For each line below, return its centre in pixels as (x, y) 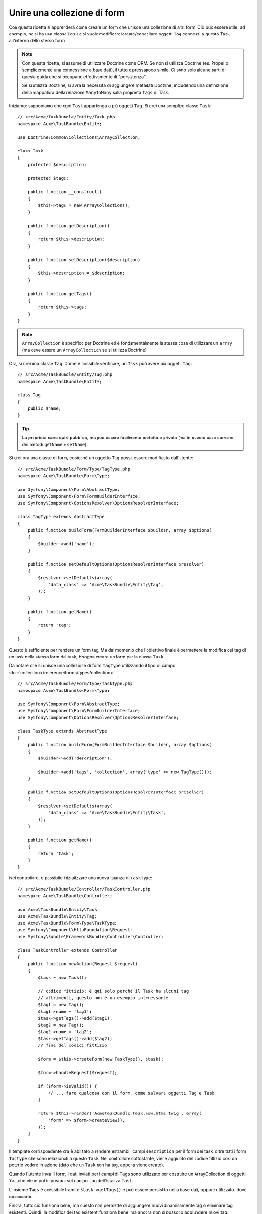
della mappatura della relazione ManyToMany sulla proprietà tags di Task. (96, 92)
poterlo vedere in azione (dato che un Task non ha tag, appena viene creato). (87, 1165)
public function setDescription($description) (84, 260)
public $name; (44, 409)
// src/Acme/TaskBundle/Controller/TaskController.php (84, 889)
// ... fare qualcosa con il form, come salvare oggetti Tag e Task (131, 1093)
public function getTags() (60, 294)
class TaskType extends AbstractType (63, 731)
